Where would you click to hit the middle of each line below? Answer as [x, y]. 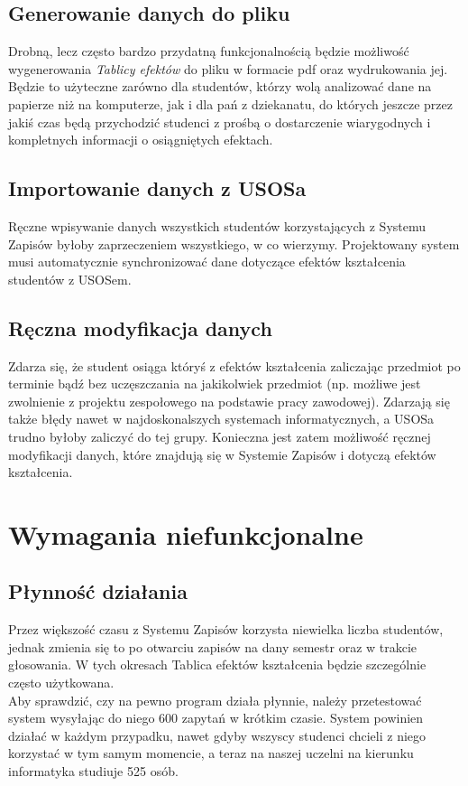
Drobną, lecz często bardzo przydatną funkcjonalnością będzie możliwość [209, 51]
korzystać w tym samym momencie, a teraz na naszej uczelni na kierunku [211, 753]
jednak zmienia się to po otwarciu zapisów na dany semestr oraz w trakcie [213, 646]
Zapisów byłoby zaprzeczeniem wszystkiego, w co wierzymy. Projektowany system [234, 243]
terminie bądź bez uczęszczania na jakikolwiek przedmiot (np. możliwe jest [215, 384]
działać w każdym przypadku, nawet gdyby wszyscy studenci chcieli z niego [217, 735]
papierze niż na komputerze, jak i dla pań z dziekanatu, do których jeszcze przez [230, 103]
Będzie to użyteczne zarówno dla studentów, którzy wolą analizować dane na [220, 86]
